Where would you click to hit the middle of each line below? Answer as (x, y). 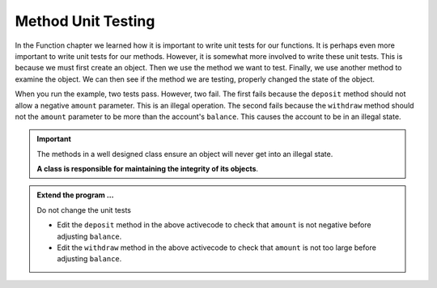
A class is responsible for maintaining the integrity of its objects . (148, 169)
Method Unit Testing (85, 21)
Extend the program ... (75, 195)
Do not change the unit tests (84, 210)
